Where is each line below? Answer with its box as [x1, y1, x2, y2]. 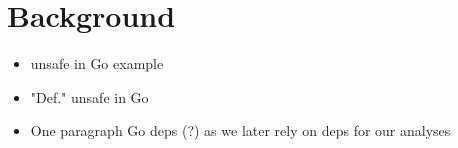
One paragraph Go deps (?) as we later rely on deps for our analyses [30, 120, 451, 141]
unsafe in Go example [30, 53, 164, 74]
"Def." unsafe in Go [30, 86, 149, 107]
